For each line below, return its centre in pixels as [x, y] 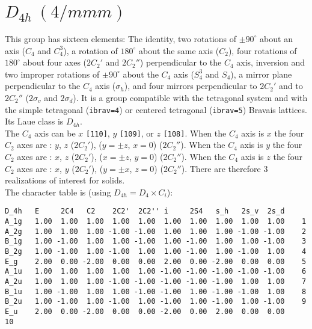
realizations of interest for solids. [65, 180]
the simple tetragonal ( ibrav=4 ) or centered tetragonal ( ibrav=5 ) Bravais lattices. [156, 109]
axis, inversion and [271, 62]
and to [291, 86]
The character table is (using [58, 192]
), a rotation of [90, 50]
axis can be [55, 133]
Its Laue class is [34, 121]
